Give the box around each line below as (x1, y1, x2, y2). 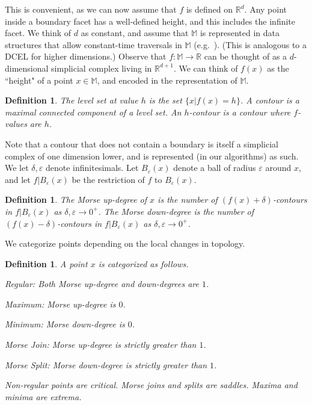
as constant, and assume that (81, 26, 189, 39)
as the (267, 61, 289, 74)
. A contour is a (240, 94, 299, 107)
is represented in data (200, 26, 280, 39)
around (265, 161, 292, 174)
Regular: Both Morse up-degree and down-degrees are (5, 277, 200, 290)
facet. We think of (5, 26, 72, 39)
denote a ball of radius (173, 161, 256, 174)
